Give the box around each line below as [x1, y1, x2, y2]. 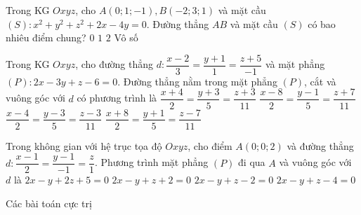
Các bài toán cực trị [6, 195, 92, 210]
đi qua [238, 155, 265, 169]
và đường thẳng [287, 138, 354, 153]
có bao [308, 16, 336, 31]
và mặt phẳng [265, 57, 325, 71]
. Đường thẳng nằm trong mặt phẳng [117, 74, 277, 88]
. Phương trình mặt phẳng [94, 155, 209, 169]
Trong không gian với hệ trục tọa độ [6, 138, 162, 153]
